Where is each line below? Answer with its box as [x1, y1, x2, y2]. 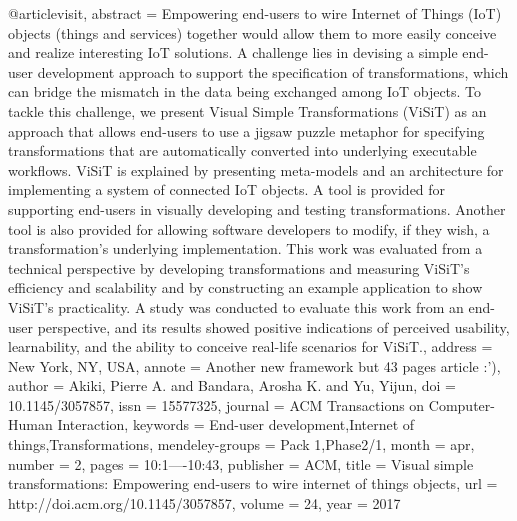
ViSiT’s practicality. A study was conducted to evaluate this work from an [8, 296, 464, 317]
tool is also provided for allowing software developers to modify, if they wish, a [8, 218, 490, 239]
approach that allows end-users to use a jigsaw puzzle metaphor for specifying [8, 120, 485, 141]
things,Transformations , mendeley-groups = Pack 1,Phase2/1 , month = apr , [8, 434, 475, 455]
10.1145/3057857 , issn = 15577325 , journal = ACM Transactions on [8, 394, 425, 415]
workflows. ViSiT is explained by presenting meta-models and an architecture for [8, 159, 504, 180]
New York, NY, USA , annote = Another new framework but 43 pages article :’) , [8, 355, 501, 376]
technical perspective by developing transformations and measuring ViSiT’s [8, 257, 470, 278]
